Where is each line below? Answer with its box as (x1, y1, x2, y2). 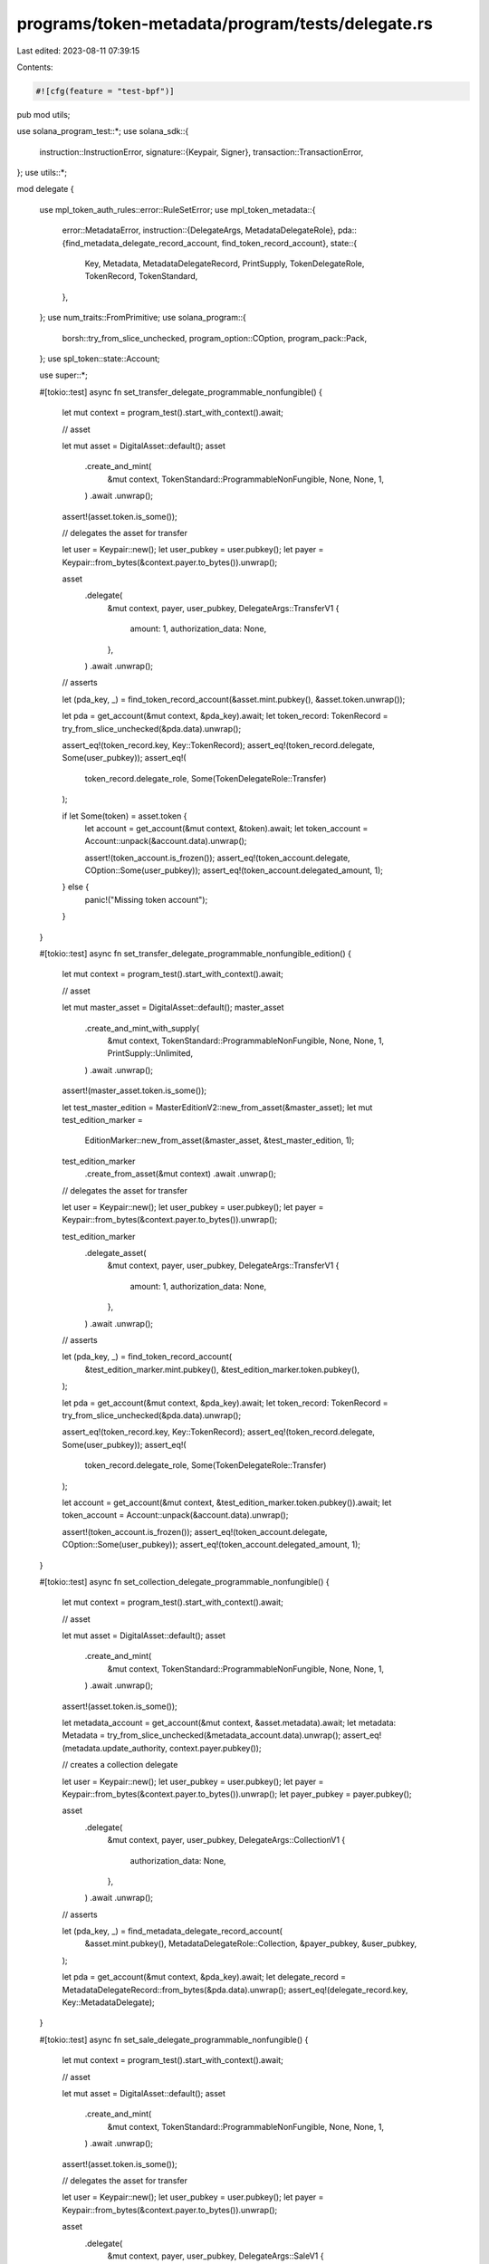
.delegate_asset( (84, 1248, 147, 1259)
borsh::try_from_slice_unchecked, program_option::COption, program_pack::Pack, (62, 332, 368, 343)
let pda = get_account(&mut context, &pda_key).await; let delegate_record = (62, 1971, 347, 1982)
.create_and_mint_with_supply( (84, 1022, 200, 1033)
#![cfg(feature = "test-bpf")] (35, 86, 176, 96)
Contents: (16, 62, 53, 72)
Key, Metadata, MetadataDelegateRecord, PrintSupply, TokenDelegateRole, (84, 258, 365, 269)
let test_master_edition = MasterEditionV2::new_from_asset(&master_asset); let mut (62, 1101, 373, 1113)
